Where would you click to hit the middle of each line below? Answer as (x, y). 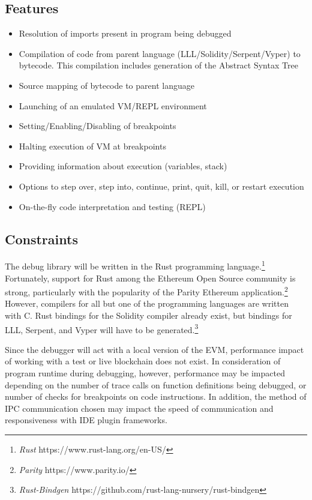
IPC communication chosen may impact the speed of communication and (139, 408)
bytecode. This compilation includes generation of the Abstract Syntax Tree (158, 65)
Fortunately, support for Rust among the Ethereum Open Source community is (150, 278)
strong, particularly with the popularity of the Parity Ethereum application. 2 (146, 291)
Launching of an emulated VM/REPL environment (113, 105)
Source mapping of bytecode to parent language (106, 85)
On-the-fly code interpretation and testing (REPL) (112, 206)
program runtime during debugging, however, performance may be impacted (145, 373)
